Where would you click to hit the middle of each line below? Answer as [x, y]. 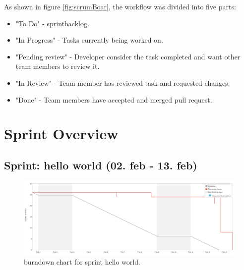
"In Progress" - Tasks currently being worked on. [89, 40]
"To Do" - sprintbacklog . [52, 23]
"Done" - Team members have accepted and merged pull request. [114, 99]
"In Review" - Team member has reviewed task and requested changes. [123, 82]
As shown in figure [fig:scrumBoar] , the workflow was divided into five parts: [120, 6]
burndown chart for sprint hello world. [82, 261]
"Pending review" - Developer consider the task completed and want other [128, 56]
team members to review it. [58, 66]
